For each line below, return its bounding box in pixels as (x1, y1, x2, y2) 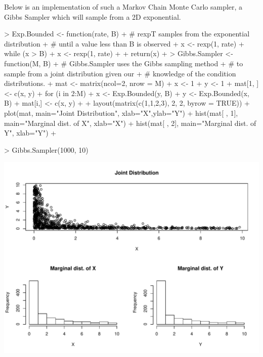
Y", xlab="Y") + (4, 127, 57, 138)
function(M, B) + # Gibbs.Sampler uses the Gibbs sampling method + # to (4, 58, 243, 68)
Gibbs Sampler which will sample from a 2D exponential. (4, 11, 181, 22)
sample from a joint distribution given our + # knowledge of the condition (4, 68, 236, 78)
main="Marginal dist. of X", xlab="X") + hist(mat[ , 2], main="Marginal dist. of (4, 117, 256, 128)
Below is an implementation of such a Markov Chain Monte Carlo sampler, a (4, 2, 243, 12)
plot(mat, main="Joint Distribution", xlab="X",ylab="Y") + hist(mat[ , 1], (4, 107, 238, 118)
